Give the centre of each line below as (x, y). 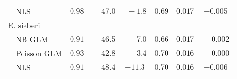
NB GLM (32, 39)
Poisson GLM (39, 53)
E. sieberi (24, 25)
